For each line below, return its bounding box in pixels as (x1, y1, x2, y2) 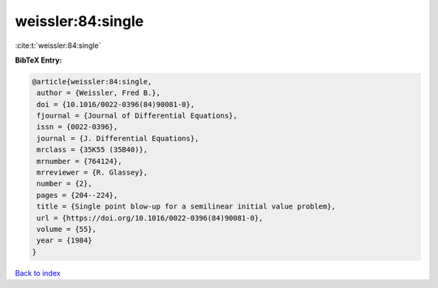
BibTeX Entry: (15, 55, 62, 65)
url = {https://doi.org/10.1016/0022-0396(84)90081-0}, (36, 213, 264, 222)
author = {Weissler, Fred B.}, (36, 88, 161, 97)
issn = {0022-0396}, (36, 123, 118, 131)
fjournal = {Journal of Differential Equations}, (36, 111, 238, 121)
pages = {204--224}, (36, 191, 118, 200)
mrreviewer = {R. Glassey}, (36, 168, 148, 178)
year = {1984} (36, 236, 92, 245)
